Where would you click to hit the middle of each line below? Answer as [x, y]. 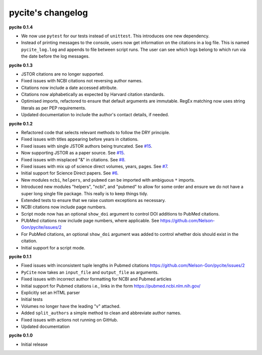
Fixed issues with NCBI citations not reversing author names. [82, 81]
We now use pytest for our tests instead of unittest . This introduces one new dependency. [115, 36]
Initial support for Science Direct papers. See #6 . [70, 173]
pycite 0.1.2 [21, 123]
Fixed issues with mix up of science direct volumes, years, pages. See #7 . [95, 166]
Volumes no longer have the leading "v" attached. [71, 306]
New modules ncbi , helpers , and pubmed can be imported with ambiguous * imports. [108, 180]
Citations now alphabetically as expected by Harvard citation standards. [93, 94]
